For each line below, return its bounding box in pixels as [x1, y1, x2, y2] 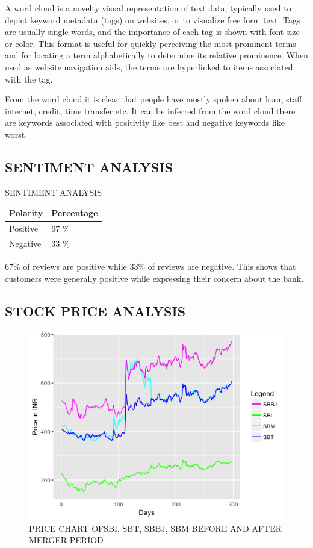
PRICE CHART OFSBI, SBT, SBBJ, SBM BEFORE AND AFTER [29, 522, 282, 534]
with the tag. [5, 72, 53, 85]
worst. [5, 128, 28, 140]
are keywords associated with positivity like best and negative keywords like [5, 116, 285, 129]
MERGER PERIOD [29, 534, 104, 546]
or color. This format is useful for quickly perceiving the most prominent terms [5, 37, 296, 49]
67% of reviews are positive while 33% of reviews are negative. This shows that [5, 260, 296, 273]
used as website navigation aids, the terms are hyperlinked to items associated [5, 60, 293, 73]
